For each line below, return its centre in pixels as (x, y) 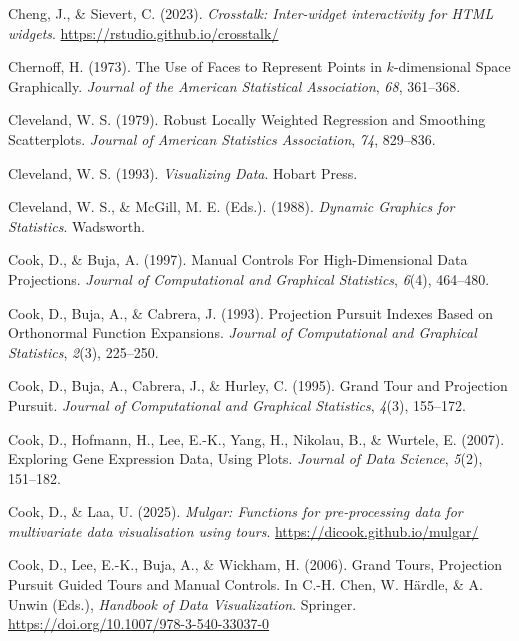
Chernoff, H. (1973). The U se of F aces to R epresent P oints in (195, 66)
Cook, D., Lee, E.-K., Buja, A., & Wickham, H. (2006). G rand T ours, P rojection (255, 564)
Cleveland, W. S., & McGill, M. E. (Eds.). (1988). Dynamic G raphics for (231, 206)
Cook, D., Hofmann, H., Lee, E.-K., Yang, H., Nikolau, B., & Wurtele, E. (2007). (256, 438)
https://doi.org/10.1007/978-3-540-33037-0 (139, 623)
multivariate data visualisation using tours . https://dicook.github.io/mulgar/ (243, 530)
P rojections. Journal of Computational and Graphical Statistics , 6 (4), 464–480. (249, 278)
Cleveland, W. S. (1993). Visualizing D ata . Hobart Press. (183, 172)
